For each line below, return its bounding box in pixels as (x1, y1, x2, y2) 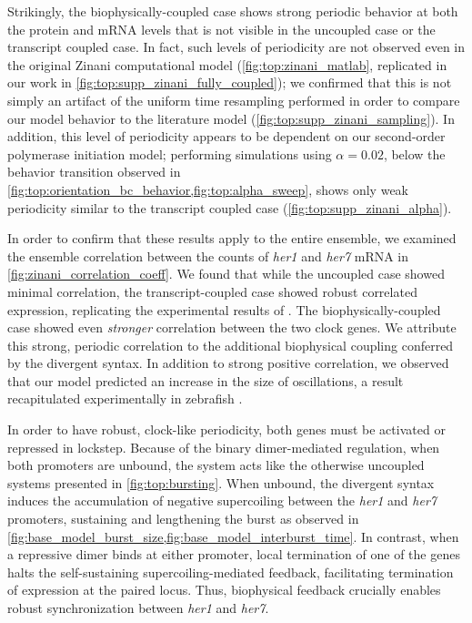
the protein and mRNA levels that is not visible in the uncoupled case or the (7, 19, 436, 38)
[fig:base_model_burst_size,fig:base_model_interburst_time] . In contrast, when (7, 526, 459, 546)
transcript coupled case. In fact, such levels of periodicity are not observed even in (7, 37, 466, 56)
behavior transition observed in (7, 162, 181, 181)
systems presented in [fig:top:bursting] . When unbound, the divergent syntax (7, 473, 435, 492)
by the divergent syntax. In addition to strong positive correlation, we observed (7, 353, 449, 373)
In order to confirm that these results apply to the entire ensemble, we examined (7, 229, 457, 248)
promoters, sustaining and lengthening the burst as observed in (7, 509, 359, 528)
